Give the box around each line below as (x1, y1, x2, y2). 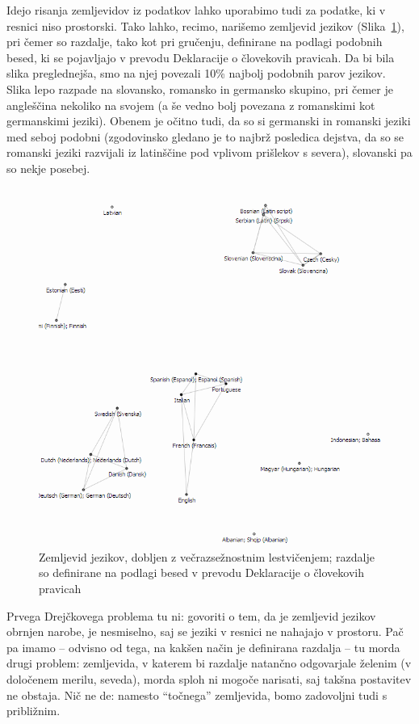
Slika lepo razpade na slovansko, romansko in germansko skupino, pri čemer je (6, 80, 393, 97)
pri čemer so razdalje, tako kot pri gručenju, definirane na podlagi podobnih (6, 33, 383, 50)
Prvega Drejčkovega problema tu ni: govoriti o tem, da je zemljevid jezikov (6, 607, 376, 624)
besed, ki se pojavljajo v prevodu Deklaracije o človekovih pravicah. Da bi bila (6, 48, 395, 65)
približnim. (6, 702, 61, 719)
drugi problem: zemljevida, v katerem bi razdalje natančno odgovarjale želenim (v (6, 655, 412, 671)
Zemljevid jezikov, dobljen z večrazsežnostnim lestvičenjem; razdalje (39, 548, 375, 565)
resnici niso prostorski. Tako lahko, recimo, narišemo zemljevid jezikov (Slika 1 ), (6, 17, 404, 34)
